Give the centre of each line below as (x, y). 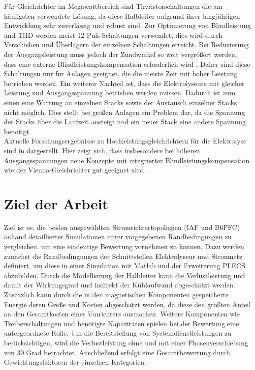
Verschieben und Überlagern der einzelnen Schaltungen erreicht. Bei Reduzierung (126, 44)
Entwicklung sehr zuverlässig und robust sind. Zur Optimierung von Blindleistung (127, 25)
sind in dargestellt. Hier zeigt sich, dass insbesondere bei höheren (102, 150)
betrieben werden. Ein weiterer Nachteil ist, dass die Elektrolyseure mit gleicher (124, 83)
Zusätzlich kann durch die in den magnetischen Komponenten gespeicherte (116, 294)
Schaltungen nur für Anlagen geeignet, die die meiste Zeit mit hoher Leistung (121, 73)
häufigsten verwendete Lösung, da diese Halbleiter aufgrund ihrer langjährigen (122, 15)
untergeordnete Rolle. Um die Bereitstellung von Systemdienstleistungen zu (118, 333)
